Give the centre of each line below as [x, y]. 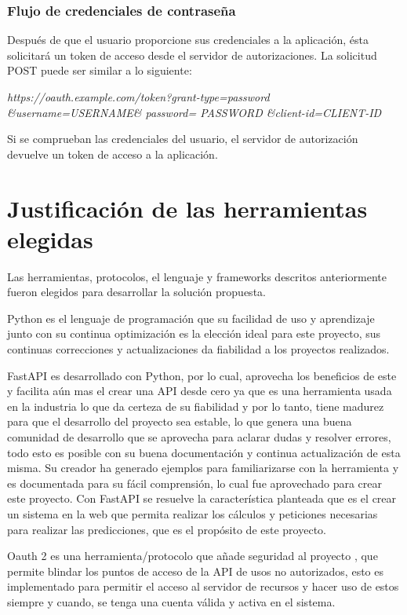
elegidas [50, 238]
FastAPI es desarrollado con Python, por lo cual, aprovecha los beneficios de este [202, 375]
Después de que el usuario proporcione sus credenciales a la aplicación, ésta [188, 40]
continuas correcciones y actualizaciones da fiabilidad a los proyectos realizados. [198, 349]
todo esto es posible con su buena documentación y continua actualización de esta [204, 452]
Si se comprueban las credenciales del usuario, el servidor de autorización [183, 139]
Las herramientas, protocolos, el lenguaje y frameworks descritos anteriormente [197, 276]
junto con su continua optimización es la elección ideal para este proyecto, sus [194, 333]
